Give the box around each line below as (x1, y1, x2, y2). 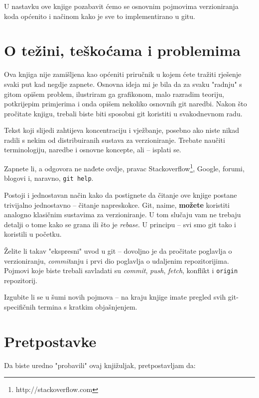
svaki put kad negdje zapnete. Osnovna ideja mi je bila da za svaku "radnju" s (4, 78, 242, 89)
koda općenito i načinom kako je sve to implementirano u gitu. (4, 10, 195, 21)
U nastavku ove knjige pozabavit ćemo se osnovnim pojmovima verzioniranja (4, 1, 239, 11)
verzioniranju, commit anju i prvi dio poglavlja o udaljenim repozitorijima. (4, 255, 229, 266)
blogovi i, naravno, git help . (4, 173, 94, 183)
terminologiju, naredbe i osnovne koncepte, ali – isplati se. (4, 144, 181, 155)
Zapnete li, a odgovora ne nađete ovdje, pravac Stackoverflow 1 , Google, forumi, (4, 162, 245, 173)
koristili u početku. (4, 229, 62, 239)
